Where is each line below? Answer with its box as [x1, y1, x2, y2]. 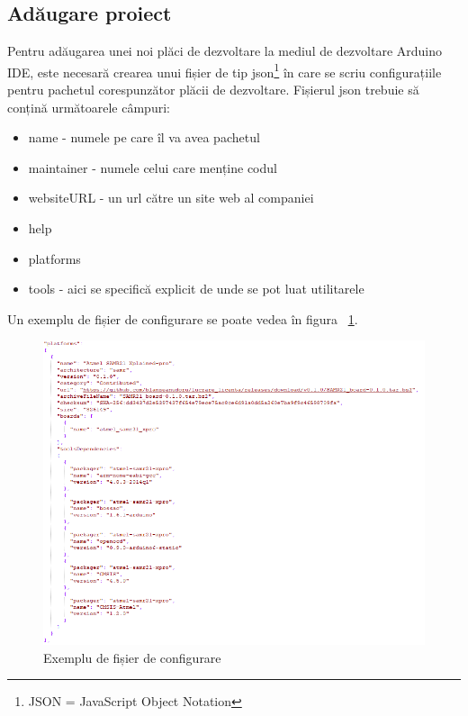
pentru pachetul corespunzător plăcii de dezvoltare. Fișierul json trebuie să [7, 80, 419, 99]
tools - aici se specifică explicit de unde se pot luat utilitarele [28, 279, 364, 298]
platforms [28, 249, 81, 267]
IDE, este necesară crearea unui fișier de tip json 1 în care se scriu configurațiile [7, 59, 442, 81]
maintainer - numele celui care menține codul [28, 158, 277, 177]
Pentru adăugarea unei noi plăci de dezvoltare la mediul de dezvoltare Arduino [7, 41, 443, 60]
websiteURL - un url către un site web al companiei [28, 188, 314, 207]
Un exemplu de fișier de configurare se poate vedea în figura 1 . [7, 309, 358, 328]
